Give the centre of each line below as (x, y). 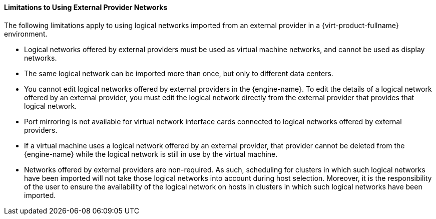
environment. (26, 34)
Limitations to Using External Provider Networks (86, 7)
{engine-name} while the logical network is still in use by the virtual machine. (151, 154)
